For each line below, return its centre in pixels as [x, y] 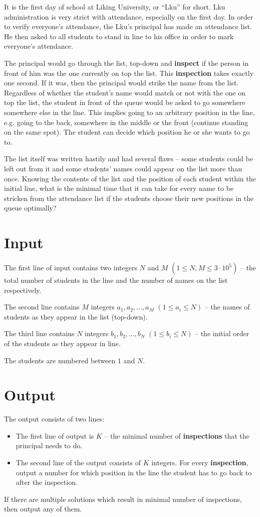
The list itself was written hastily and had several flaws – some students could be [128, 159]
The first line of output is [55, 435]
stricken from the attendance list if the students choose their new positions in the [129, 198]
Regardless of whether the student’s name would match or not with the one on [125, 92]
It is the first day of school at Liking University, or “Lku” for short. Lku [115, 7]
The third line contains [39, 333]
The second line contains [42, 307]
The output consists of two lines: [54, 419]
